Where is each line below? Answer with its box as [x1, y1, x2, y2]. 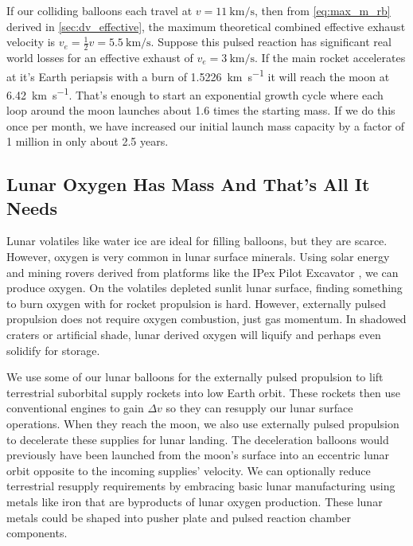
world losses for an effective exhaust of [6, 49, 193, 66]
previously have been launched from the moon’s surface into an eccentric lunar [6, 447, 390, 463]
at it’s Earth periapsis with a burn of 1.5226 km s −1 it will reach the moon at [6, 65, 390, 84]
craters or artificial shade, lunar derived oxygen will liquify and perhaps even [6, 326, 381, 343]
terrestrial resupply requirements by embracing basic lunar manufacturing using [6, 478, 395, 494]
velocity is [6, 33, 56, 50]
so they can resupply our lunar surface [166, 400, 353, 416]
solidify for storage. [6, 341, 100, 358]
